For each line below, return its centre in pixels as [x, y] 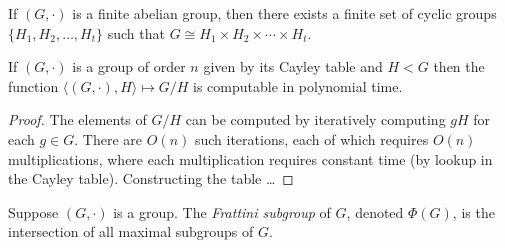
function [33, 85]
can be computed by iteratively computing [315, 119]
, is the [473, 211]
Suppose [33, 211]
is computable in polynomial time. [298, 85]
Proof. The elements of [77, 119]
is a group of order [129, 66]
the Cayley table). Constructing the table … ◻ [151, 178]
